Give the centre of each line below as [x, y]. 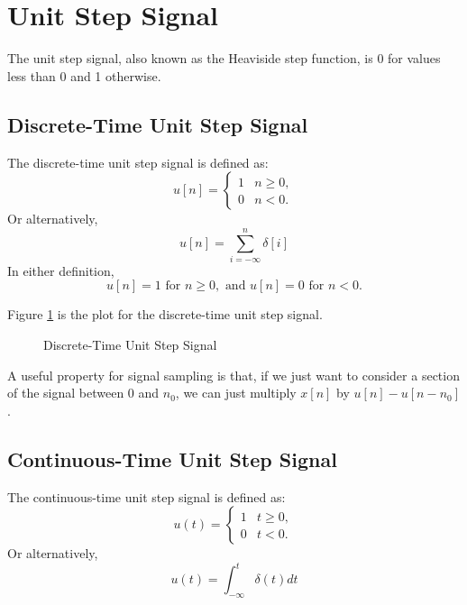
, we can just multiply [236, 393]
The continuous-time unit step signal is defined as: [147, 496]
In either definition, [61, 270]
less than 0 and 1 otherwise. [84, 75]
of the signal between [66, 393]
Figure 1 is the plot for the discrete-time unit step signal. [165, 314]
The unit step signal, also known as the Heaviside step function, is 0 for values [224, 58]
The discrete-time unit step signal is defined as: [138, 162]
